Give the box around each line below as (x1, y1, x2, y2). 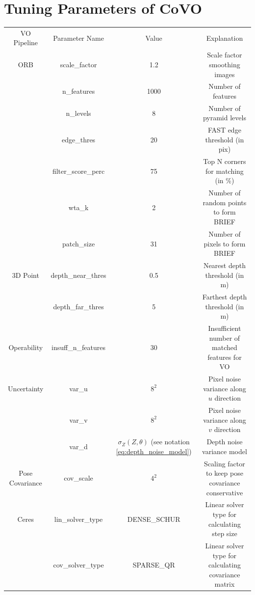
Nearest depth (203, 260, 246, 270)
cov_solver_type (53, 560, 104, 570)
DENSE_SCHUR (127, 514, 180, 524)
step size (212, 528, 237, 539)
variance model (202, 446, 247, 456)
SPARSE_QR (132, 560, 175, 570)
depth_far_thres (53, 301, 104, 311)
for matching (205, 165, 244, 176)
